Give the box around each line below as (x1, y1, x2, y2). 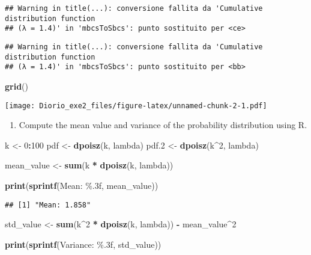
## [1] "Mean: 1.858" (5, 200, 91, 209)
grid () (5, 79, 29, 92)
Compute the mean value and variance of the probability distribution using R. (19, 118, 307, 131)
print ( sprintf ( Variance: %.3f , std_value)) (5, 238, 162, 250)
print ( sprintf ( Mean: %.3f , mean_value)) (5, 179, 159, 191)
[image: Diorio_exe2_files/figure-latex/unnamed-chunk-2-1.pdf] (5, 101, 267, 110)
